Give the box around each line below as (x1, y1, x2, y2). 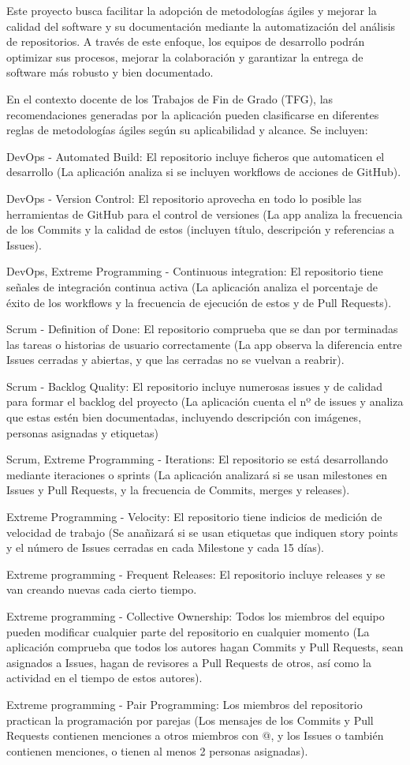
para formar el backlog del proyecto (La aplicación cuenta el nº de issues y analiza (6, 393, 404, 410)
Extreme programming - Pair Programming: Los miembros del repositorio (6, 696, 363, 712)
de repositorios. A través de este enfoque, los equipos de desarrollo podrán (6, 33, 365, 50)
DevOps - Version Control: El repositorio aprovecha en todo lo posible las (6, 189, 362, 206)
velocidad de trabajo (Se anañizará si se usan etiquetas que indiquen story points (6, 523, 398, 540)
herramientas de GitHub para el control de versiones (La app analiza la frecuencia (6, 205, 403, 222)
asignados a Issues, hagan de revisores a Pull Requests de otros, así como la (6, 654, 371, 670)
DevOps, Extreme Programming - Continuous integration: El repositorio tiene (6, 263, 383, 279)
